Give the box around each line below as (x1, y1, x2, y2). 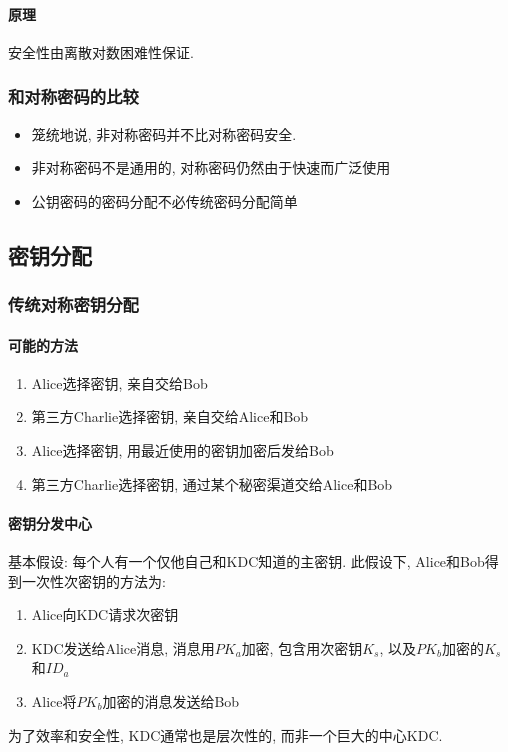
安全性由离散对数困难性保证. (8, 41, 194, 62)
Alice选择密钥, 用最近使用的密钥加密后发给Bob (31, 440, 334, 460)
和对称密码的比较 (8, 84, 139, 109)
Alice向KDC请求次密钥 (31, 604, 179, 625)
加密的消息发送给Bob (102, 690, 240, 711)
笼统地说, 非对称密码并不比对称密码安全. (31, 123, 297, 144)
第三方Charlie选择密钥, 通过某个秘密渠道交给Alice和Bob (31, 473, 393, 494)
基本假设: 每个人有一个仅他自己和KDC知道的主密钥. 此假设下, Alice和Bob (8, 550, 485, 571)
